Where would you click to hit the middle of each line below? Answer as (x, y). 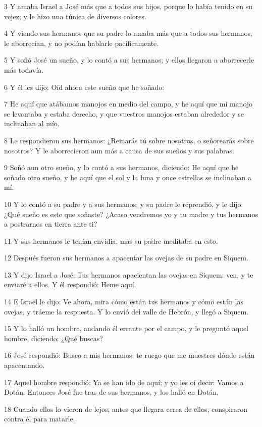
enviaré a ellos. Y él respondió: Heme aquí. (70, 284)
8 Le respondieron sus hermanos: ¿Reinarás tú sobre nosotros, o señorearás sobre (129, 140)
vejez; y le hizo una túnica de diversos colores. (75, 16)
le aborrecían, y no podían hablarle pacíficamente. (82, 43)
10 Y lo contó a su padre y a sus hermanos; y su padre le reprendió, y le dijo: (124, 204)
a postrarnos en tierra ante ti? (51, 224)
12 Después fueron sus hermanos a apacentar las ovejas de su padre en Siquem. (126, 258)
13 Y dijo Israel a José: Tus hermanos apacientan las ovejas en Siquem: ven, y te (129, 274)
